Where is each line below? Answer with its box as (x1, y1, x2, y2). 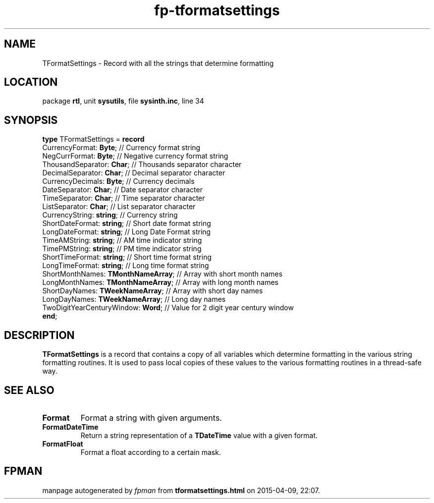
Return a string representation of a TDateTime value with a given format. (80, 431, 318, 440)
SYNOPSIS (4, 113, 58, 126)
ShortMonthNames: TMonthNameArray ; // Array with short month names (42, 270, 283, 279)
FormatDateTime (42, 422, 99, 431)
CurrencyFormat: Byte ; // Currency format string (42, 143, 201, 152)
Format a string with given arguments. (80, 412, 222, 423)
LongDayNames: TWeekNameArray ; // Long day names (42, 295, 226, 304)
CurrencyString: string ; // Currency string (42, 211, 178, 220)
